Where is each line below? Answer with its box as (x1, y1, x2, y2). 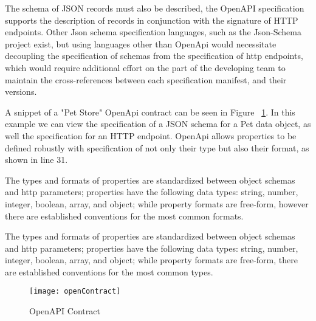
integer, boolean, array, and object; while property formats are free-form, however (5, 197, 309, 210)
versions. (5, 85, 37, 98)
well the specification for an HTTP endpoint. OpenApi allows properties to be (5, 129, 297, 142)
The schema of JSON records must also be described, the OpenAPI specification (5, 2, 304, 14)
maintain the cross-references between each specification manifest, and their (5, 73, 287, 86)
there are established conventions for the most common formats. (5, 209, 244, 222)
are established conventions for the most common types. (5, 265, 213, 278)
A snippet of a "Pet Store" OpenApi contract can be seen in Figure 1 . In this (5, 105, 295, 118)
